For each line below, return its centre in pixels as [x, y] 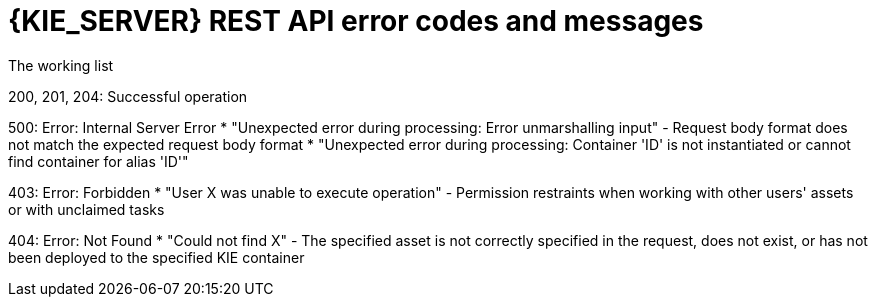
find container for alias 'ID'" [98, 161]
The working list [61, 65]
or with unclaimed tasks [86, 209]
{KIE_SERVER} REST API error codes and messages [356, 21]
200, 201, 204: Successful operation [128, 96]
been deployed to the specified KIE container [156, 257]
